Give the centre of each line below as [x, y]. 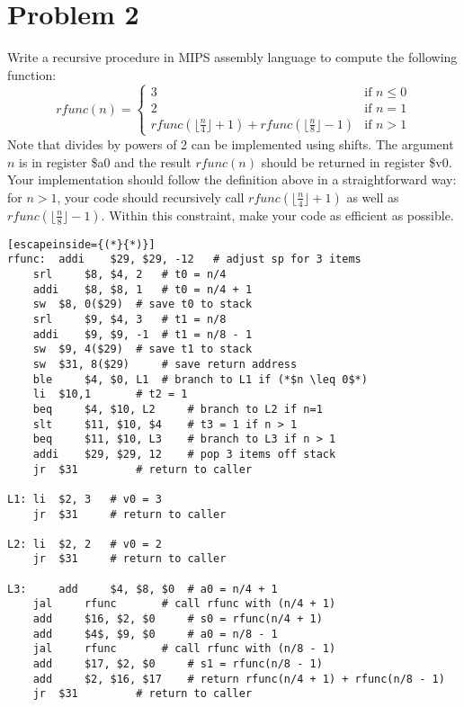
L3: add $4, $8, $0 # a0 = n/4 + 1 [143, 589]
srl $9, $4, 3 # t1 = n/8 [129, 319]
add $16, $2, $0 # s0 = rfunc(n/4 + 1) [178, 619]
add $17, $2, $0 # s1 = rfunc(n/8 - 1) [178, 664]
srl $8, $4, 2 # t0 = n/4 [129, 274]
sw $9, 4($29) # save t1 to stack [143, 349]
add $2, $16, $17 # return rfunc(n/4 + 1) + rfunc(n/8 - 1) [239, 679]
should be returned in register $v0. [357, 161]
